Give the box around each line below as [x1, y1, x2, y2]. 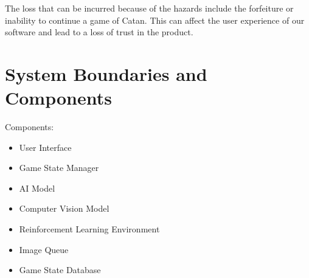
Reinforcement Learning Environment [19, 223, 160, 235]
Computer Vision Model [19, 202, 109, 215]
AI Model [19, 181, 55, 194]
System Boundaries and [5, 61, 207, 86]
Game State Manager [19, 161, 99, 174]
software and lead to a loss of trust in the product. [5, 26, 193, 38]
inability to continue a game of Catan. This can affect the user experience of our [5, 13, 305, 26]
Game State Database [19, 263, 101, 276]
